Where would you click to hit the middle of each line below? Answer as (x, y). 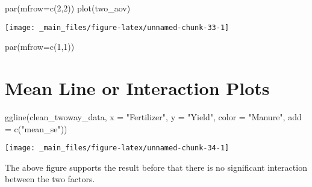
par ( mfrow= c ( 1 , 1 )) (40, 47)
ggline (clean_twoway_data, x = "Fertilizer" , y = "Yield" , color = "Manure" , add (153, 116)
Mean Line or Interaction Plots (137, 88)
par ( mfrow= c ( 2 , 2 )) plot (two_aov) (68, 8)
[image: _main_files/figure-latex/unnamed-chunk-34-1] (117, 148)
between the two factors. (50, 179)
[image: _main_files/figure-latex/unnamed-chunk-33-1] (117, 27)
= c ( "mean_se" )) (36, 128)
